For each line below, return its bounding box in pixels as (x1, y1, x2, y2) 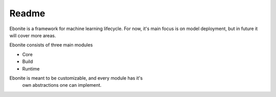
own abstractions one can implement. (22, 82, 102, 88)
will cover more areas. (9, 32, 56, 38)
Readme (9, 8, 45, 19)
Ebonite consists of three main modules (9, 42, 93, 48)
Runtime (22, 65, 40, 71)
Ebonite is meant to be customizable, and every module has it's (9, 75, 143, 81)
